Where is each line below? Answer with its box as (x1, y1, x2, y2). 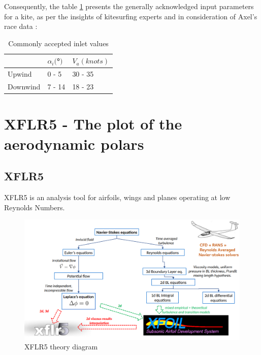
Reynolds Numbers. (4, 202, 65, 212)
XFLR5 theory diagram (24, 341, 98, 352)
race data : (4, 21, 38, 31)
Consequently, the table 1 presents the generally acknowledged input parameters (4, 1, 254, 11)
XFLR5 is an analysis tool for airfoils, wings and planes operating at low (4, 191, 231, 202)
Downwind (8, 81, 41, 92)
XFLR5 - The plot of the (4, 113, 182, 134)
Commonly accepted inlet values (8, 38, 109, 48)
